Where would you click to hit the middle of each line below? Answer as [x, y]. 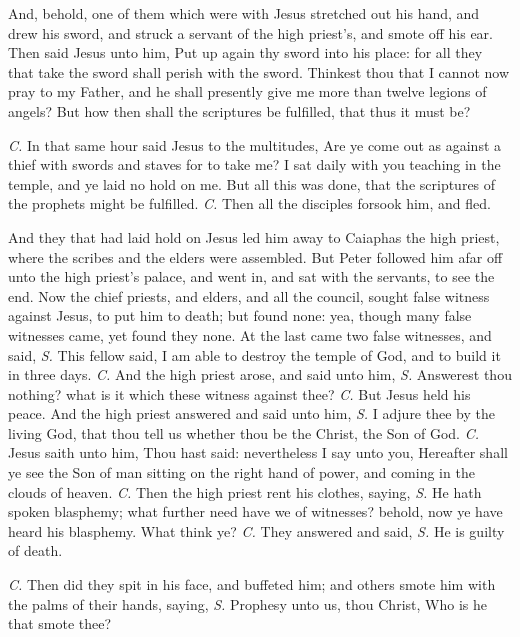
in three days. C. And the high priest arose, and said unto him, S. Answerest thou [260, 374]
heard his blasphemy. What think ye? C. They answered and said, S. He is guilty [256, 530]
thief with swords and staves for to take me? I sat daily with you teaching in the [254, 164]
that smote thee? [60, 623]
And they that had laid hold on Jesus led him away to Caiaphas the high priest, [254, 236]
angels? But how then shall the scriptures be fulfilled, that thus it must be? [239, 110]
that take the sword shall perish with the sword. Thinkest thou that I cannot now [259, 71]
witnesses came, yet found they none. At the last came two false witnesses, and [250, 334]
